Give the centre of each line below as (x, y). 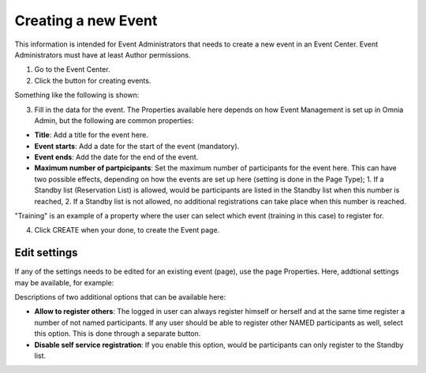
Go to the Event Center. (72, 69)
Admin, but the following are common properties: (114, 120)
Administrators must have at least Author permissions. (103, 54)
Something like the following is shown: (77, 95)
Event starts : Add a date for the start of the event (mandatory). (137, 146)
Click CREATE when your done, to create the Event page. (127, 230)
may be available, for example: (64, 282)
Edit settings (46, 253)
